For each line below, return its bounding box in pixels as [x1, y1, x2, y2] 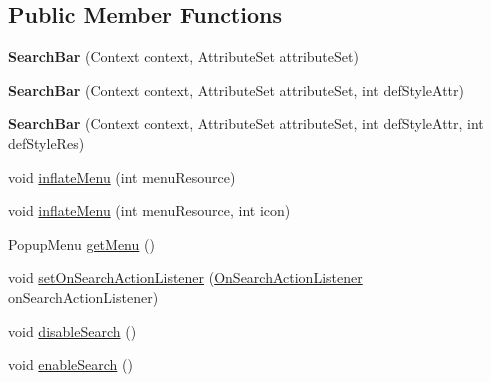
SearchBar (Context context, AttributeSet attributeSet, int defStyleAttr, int [8, 113, 484, 134]
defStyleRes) [8, 132, 85, 153]
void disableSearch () [8, 320, 137, 341]
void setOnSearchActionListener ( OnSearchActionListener [8, 267, 363, 288]
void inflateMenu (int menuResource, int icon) [8, 200, 291, 221]
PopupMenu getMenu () [8, 233, 155, 254]
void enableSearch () [8, 354, 133, 375]
